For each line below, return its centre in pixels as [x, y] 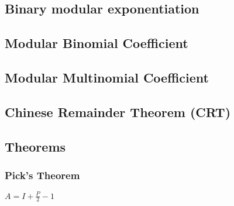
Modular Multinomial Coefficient [107, 77]
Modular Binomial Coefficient [97, 43]
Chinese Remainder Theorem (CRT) [118, 111]
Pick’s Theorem [42, 175]
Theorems [35, 146]
